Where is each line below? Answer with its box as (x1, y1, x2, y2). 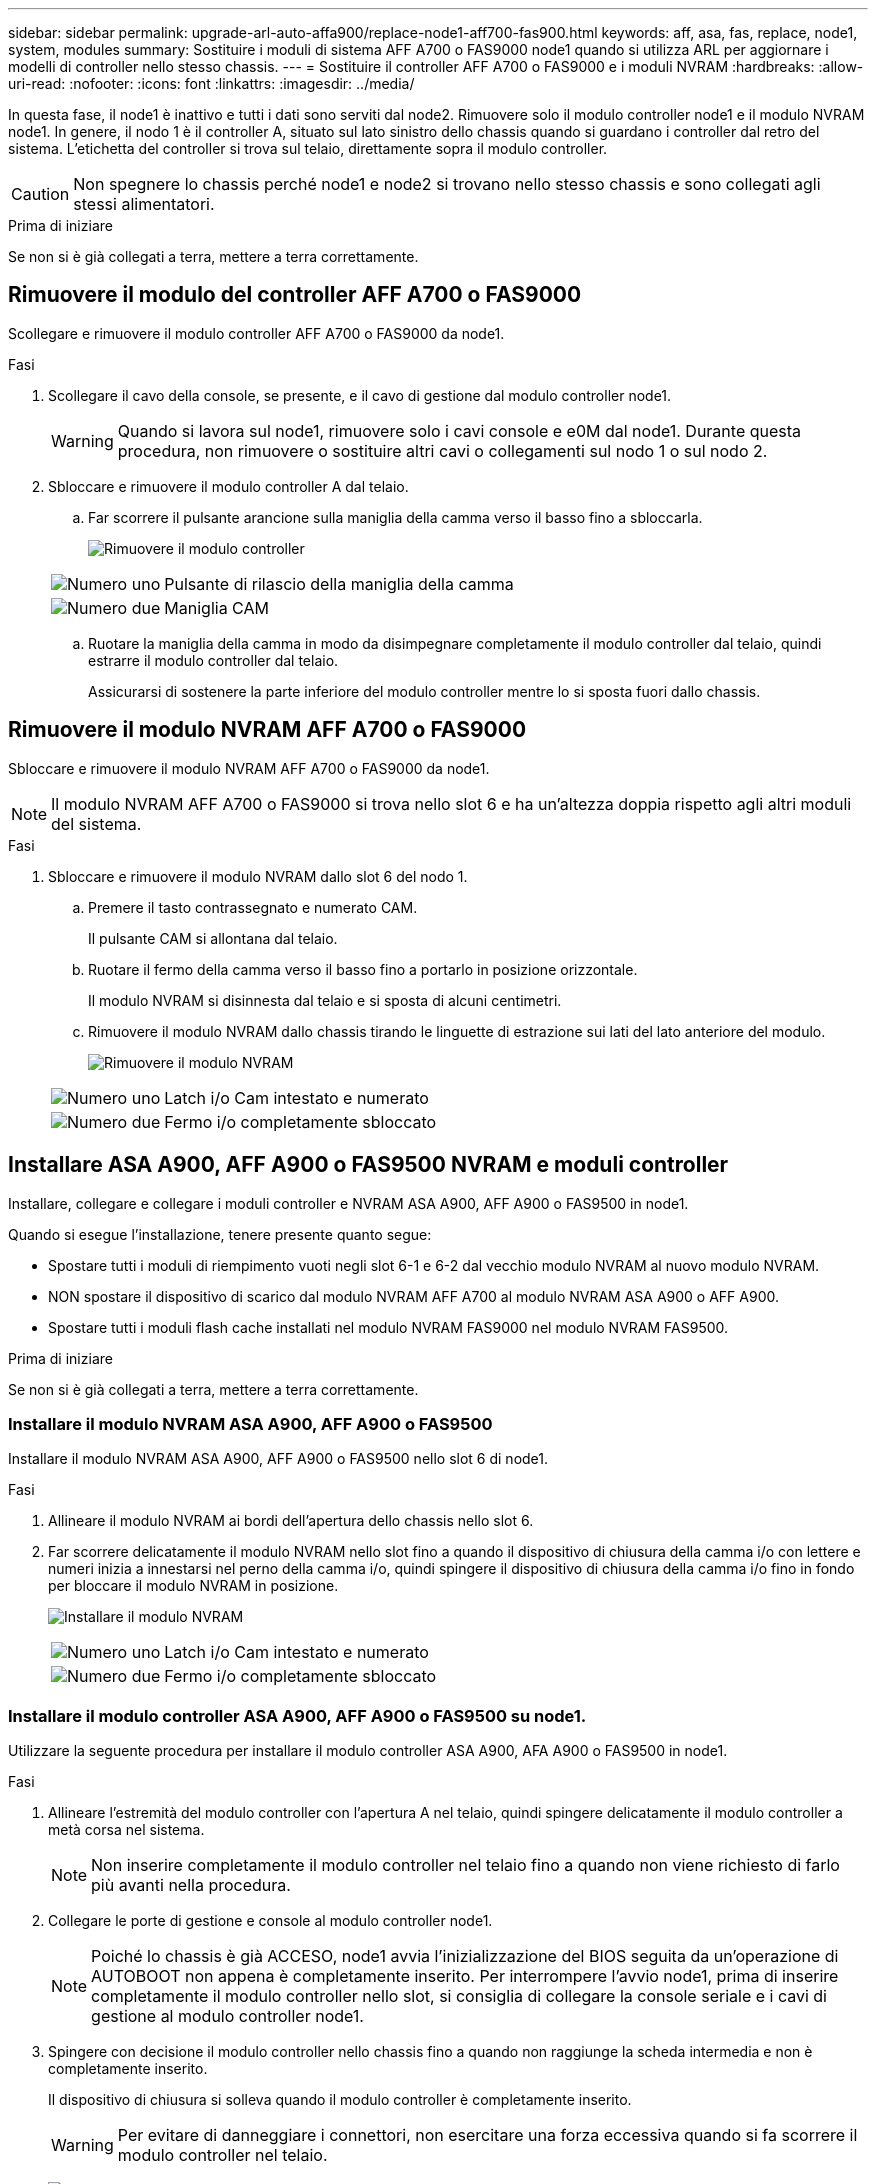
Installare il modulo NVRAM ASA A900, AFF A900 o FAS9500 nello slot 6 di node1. (8, 1450, 549, 1468)
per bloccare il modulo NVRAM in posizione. (48, 1577, 339, 1595)
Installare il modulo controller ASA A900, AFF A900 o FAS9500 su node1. (8, 1705, 587, 1726)
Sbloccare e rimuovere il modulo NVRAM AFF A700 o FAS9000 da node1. (8, 759, 490, 777)
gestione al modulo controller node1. (91, 2006, 364, 2027)
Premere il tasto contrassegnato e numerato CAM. (88, 898, 418, 916)
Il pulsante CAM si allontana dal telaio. (88, 929, 338, 947)
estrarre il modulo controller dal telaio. (88, 651, 339, 669)
